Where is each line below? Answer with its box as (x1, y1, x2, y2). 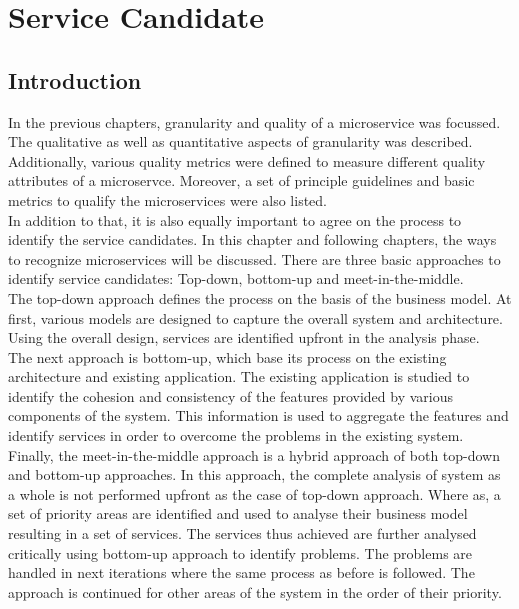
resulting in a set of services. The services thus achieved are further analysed (8, 523, 477, 544)
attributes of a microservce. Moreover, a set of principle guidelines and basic (8, 170, 475, 191)
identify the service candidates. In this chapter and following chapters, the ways (8, 229, 497, 250)
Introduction (8, 64, 142, 95)
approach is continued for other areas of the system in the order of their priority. (8, 581, 502, 602)
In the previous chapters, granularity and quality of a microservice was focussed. (8, 111, 501, 132)
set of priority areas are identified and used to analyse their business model (8, 503, 468, 524)
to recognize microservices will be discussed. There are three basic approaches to (8, 248, 501, 269)
